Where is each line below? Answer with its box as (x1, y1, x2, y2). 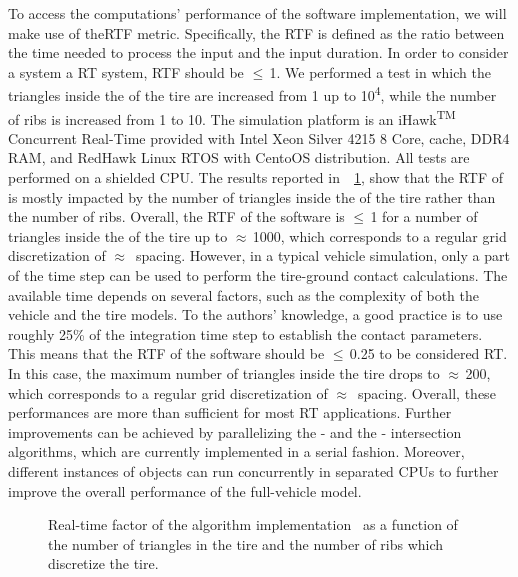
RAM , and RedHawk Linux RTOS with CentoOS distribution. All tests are (8, 147, 470, 168)
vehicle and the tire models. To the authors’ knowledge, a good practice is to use (8, 304, 503, 325)
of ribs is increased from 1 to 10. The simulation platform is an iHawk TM (8, 105, 456, 129)
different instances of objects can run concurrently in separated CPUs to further (8, 460, 499, 481)
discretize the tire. (48, 553, 159, 574)
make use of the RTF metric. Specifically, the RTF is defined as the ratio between (8, 22, 505, 43)
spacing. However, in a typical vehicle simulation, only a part (135, 245, 510, 266)
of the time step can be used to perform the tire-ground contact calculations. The (8, 265, 508, 286)
